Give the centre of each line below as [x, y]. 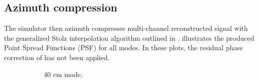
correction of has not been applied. [57, 57]
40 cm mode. [63, 74]
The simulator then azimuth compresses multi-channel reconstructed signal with [126, 28]
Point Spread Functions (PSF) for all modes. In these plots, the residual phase [124, 47]
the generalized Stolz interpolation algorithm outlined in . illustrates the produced [129, 38]
